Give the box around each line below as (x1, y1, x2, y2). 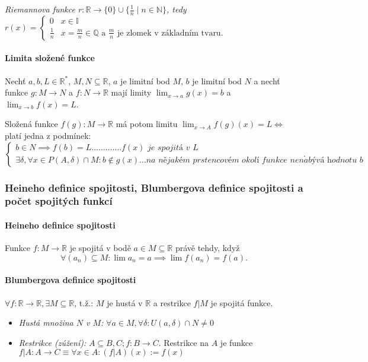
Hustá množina (18, 316, 73, 329)
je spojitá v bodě (69, 242, 131, 254)
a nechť (254, 74, 280, 87)
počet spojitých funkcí (5, 193, 113, 208)
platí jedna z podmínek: (5, 129, 91, 141)
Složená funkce (5, 118, 58, 130)
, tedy (166, 3, 187, 15)
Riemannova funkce (5, 3, 75, 15)
